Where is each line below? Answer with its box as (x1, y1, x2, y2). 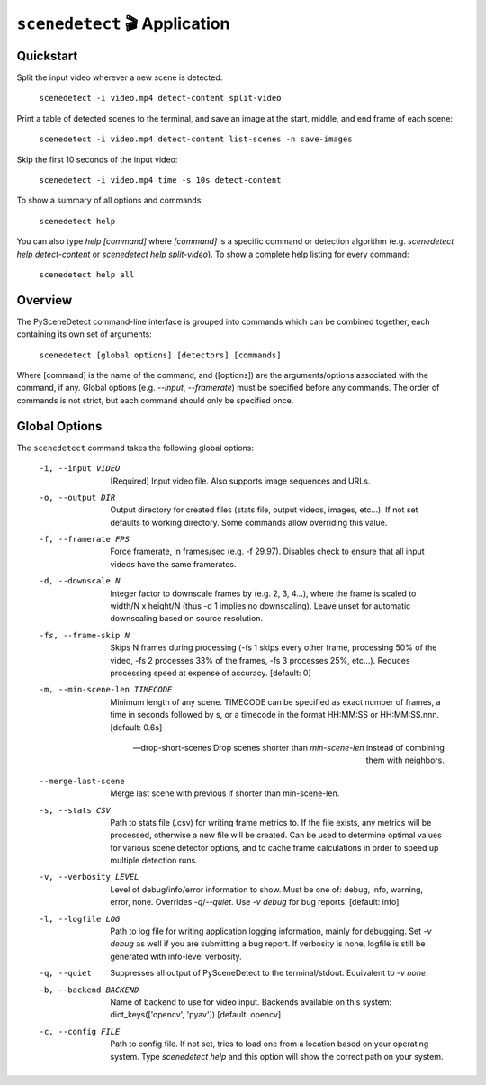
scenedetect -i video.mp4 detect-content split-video (39, 93, 282, 104)
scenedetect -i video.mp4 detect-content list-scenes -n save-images (39, 134, 353, 144)
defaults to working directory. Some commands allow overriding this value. (110, 517, 388, 528)
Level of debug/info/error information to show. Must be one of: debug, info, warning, (110, 883, 423, 895)
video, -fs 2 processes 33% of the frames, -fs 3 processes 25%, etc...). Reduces (110, 655, 410, 665)
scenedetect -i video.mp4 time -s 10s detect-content (39, 176, 282, 185)
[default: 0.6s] (110, 721, 163, 733)
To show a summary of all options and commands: (16, 194, 204, 206)
